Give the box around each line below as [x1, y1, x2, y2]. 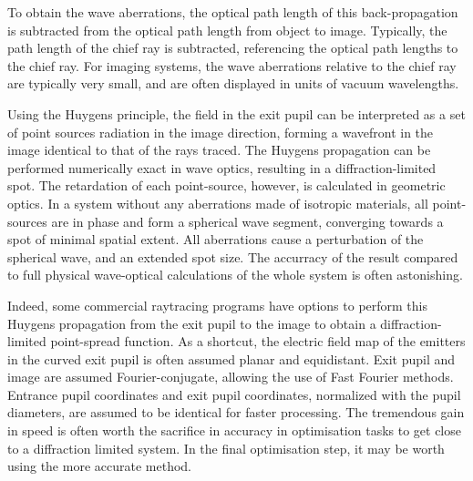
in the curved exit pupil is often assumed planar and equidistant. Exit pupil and [7, 349, 456, 368]
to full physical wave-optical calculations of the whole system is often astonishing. [7, 265, 463, 284]
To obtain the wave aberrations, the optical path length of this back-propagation [7, 3, 458, 21]
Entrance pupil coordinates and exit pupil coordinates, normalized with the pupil [7, 384, 461, 404]
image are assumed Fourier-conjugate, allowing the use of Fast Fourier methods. [7, 367, 454, 386]
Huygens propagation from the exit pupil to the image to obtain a [7, 313, 376, 333]
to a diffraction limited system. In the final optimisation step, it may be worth [7, 438, 445, 457]
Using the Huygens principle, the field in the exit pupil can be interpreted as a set [7, 104, 466, 123]
